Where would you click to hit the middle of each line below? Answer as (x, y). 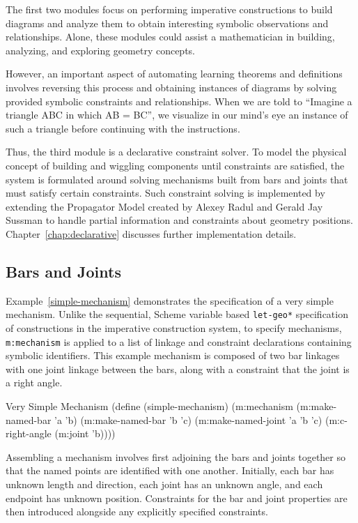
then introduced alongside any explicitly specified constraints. (137, 511)
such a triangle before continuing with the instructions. (123, 128)
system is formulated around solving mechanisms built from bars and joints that (177, 179)
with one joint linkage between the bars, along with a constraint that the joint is (178, 369)
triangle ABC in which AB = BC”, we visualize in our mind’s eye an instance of (177, 115)
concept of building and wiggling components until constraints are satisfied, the (175, 165)
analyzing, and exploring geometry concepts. (101, 50)
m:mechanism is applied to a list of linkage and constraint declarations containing (179, 341)
